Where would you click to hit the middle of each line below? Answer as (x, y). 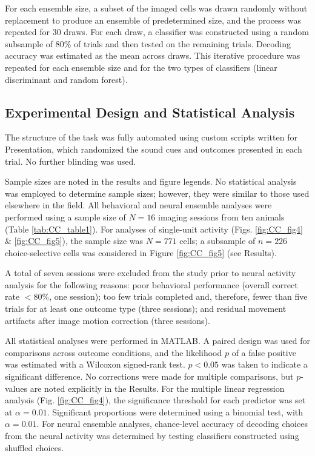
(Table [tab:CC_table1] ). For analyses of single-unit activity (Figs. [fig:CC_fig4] (154, 229)
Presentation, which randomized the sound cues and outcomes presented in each (154, 149)
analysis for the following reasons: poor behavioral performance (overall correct (151, 284)
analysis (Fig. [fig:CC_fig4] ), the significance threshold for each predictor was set (155, 400)
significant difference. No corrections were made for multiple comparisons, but (149, 376)
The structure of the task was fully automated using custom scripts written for (151, 137)
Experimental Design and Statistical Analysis (150, 112)
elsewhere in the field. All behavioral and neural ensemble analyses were (138, 205)
